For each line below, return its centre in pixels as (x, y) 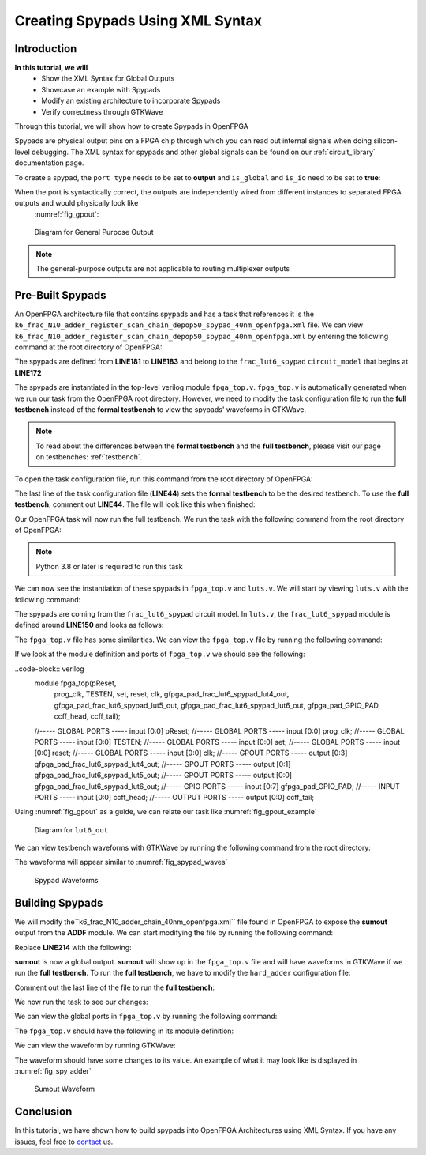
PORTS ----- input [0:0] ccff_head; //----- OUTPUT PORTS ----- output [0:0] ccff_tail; (174, 797)
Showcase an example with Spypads (101, 89)
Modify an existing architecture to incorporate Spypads (131, 101)
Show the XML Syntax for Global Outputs (108, 78)
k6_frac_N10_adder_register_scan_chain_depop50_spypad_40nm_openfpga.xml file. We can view (189, 325)
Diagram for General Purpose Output (94, 232)
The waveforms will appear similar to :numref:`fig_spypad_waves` (121, 862)
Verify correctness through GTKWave (102, 111)
